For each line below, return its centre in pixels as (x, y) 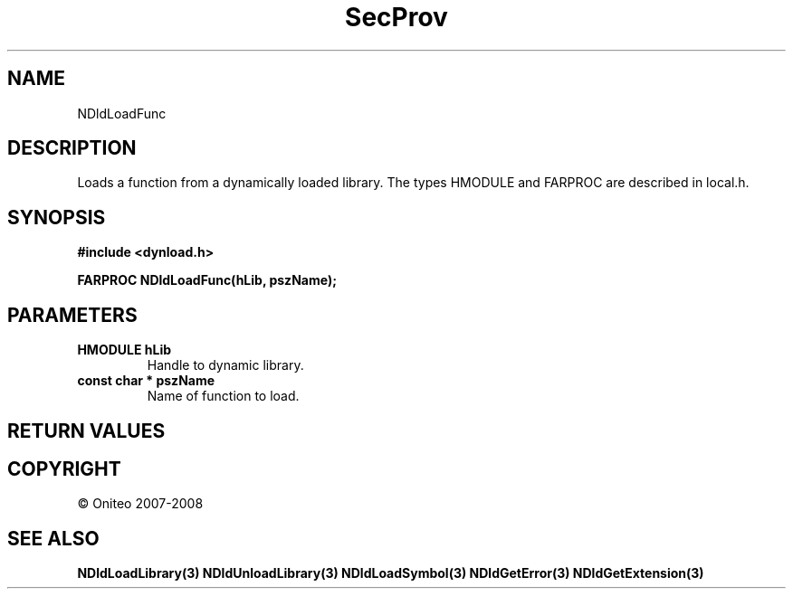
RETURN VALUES (86, 430)
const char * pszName (146, 381)
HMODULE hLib (124, 350)
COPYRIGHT (64, 468)
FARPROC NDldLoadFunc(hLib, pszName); (207, 280)
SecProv (396, 17)
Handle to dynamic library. (225, 365)
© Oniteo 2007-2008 (140, 504)
